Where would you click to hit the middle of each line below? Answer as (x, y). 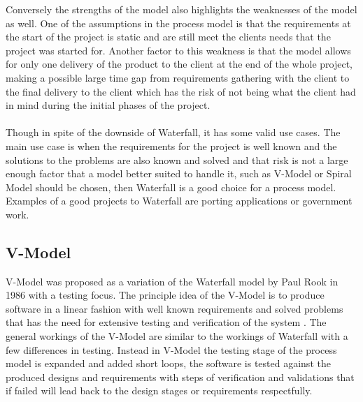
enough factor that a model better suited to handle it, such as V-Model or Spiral (179, 173)
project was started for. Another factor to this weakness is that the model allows (178, 50)
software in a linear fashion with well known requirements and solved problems (175, 308)
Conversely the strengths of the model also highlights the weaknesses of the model (181, 9)
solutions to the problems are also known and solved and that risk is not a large (177, 159)
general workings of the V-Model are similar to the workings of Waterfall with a (177, 336)
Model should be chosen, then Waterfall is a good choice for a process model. (171, 187)
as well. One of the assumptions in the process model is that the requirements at (178, 23)
